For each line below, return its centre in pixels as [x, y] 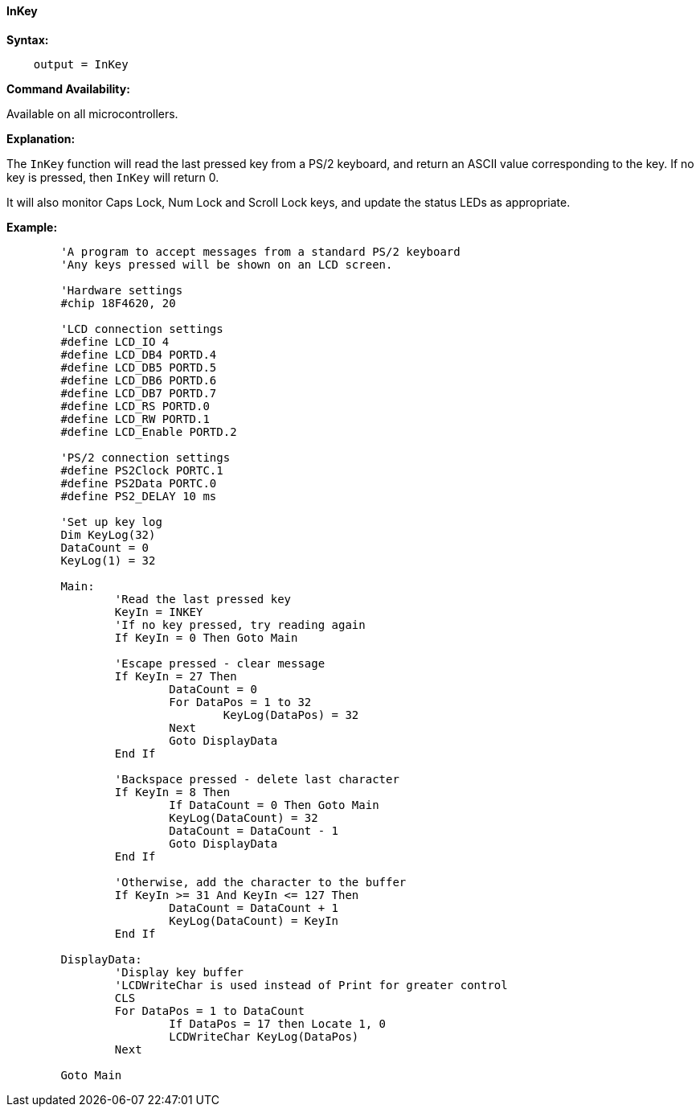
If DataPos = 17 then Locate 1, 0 [278, 1023]
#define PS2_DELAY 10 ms [139, 496]
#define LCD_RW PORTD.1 [135, 419]
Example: [32, 227]
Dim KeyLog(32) [108, 534]
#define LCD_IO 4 [115, 341]
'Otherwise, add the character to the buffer [260, 882]
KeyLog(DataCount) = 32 [244, 817]
